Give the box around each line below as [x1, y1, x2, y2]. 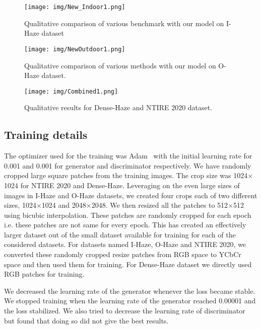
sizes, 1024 [4, 200, 36, 210]
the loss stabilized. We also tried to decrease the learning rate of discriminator [4, 305, 245, 316]
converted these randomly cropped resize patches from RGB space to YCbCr [4, 249, 241, 260]
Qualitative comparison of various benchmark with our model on [24, 18, 224, 28]
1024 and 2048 [41, 200, 86, 210]
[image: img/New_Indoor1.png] [24, 4, 125, 11]
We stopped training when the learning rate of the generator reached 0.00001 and [4, 295, 256, 306]
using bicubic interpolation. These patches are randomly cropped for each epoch [4, 209, 251, 220]
